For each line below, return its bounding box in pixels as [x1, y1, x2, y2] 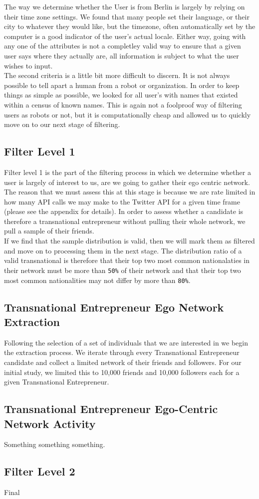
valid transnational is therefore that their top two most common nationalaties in [4, 255, 250, 265]
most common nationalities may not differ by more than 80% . [4, 274, 191, 285]
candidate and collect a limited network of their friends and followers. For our [4, 356, 242, 367]
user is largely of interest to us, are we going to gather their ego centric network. [4, 176, 250, 187]
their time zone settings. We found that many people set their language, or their [4, 11, 250, 21]
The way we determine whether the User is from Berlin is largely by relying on [4, 1, 245, 11]
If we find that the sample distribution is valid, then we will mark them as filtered [4, 235, 255, 246]
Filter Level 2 [4, 463, 75, 479]
